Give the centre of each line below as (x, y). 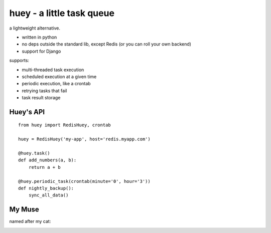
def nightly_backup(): (46, 188)
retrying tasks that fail (44, 91)
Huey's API (27, 112)
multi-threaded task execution (53, 70)
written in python (39, 37)
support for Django (41, 51)
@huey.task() (34, 153)
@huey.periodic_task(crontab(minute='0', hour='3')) (84, 181)
